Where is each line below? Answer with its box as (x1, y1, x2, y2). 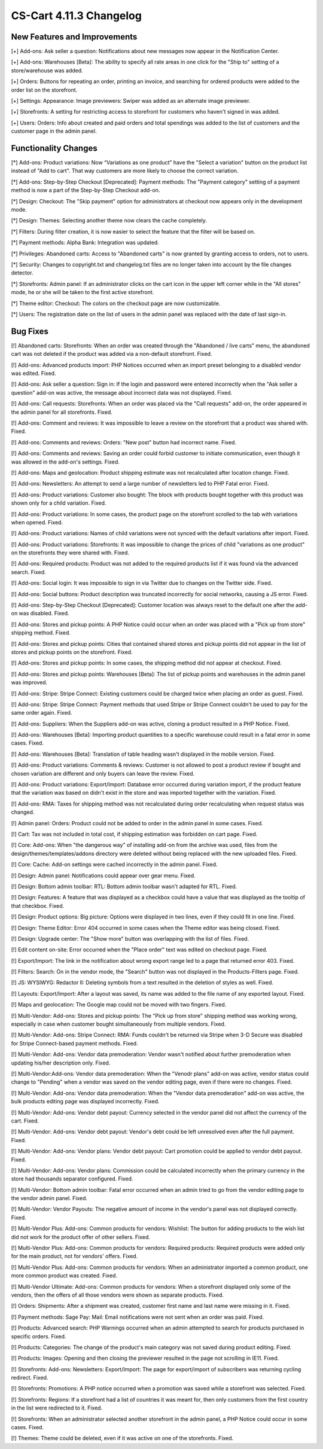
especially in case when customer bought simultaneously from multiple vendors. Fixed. (11, 1020, 226, 1028)
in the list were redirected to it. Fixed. (11, 1404, 103, 1411)
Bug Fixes (11, 326, 49, 336)
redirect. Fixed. (11, 1374, 48, 1381)
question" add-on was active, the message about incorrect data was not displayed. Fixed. (11, 389, 233, 396)
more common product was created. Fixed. (11, 1272, 118, 1279)
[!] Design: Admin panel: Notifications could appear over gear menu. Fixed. (11, 872, 196, 879)
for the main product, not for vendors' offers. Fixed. (11, 1253, 138, 1260)
